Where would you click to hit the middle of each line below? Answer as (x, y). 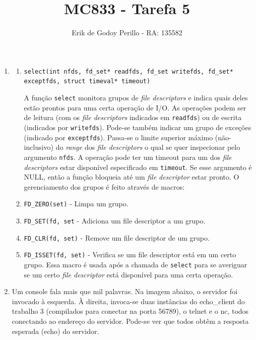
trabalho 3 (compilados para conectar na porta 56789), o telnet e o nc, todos (130, 311)
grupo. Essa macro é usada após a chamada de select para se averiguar (136, 264)
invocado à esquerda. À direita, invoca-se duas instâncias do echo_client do (128, 301)
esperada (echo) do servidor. (55, 331)
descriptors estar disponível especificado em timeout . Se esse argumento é (138, 167)
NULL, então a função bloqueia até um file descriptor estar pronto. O (132, 177)
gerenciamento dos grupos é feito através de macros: (104, 186)
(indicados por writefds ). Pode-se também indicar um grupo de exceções (138, 127)
